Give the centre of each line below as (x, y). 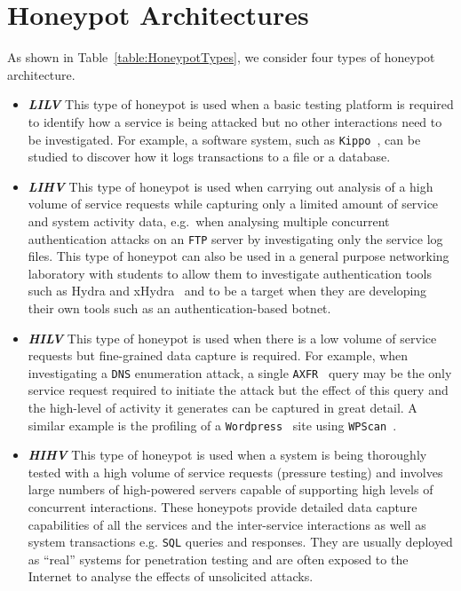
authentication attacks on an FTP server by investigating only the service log (235, 238)
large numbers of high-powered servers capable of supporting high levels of (230, 489)
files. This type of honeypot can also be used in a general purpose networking (238, 256)
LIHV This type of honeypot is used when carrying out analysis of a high (230, 186)
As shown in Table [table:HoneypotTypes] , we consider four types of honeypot (221, 57)
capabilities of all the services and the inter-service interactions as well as (227, 524)
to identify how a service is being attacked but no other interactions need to (235, 121)
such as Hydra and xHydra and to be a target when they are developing (227, 291)
